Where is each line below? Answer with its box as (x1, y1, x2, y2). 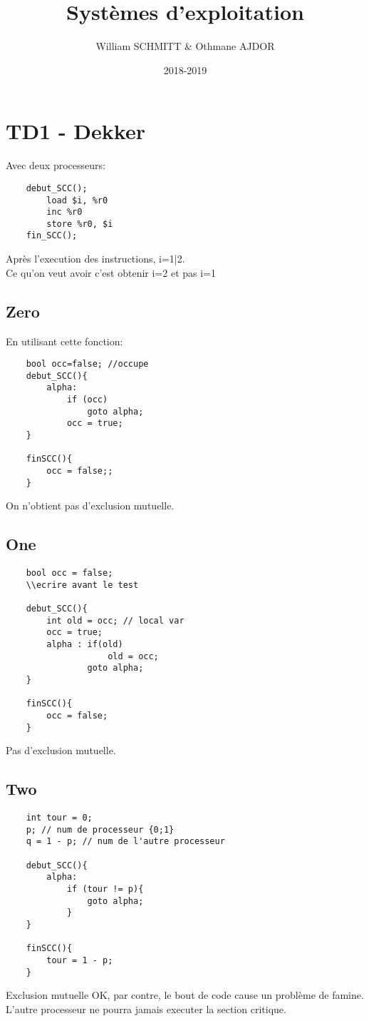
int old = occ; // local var (46, 615, 184, 626)
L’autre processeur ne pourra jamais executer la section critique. (6, 1001, 286, 1016)
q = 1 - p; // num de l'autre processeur (26, 836, 225, 847)
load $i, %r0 (46, 195, 108, 205)
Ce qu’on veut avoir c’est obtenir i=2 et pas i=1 (6, 265, 216, 280)
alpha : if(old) (46, 639, 123, 650)
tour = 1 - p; (46, 955, 113, 965)
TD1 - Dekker (6, 116, 145, 146)
